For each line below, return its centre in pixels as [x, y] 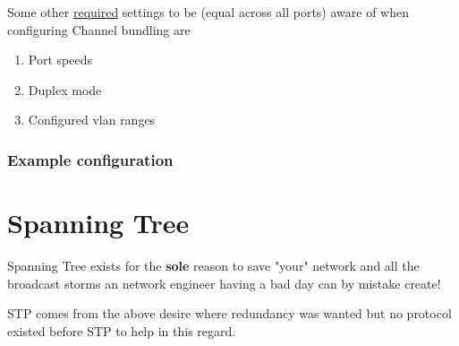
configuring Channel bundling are [99, 29]
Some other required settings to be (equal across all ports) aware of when [208, 12]
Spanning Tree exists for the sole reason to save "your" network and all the [213, 265]
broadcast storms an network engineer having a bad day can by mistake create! [224, 283]
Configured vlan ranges [92, 120]
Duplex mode [65, 89]
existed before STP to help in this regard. [122, 330]
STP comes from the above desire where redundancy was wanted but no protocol [229, 313]
